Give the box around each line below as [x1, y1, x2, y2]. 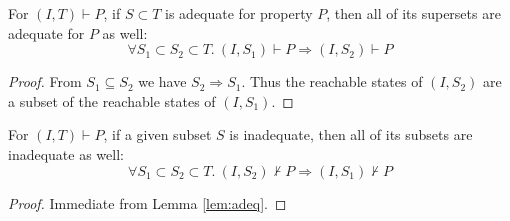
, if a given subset [103, 124, 212, 145]
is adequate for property [165, 3, 313, 23]
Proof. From [8, 71, 82, 92]
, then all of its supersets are [326, 3, 501, 23]
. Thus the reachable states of [241, 71, 423, 92]
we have [138, 71, 187, 92]
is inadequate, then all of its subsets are [229, 124, 473, 145]
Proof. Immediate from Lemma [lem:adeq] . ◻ [8, 192, 287, 213]
